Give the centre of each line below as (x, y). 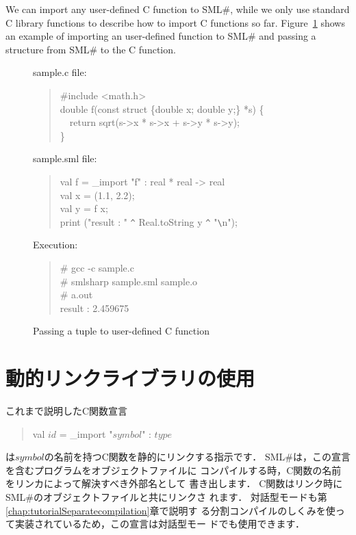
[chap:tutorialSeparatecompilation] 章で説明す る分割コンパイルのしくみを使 (170, 510)
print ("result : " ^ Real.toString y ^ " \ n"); (149, 221)
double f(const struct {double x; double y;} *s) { (162, 108)
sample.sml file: (65, 158)
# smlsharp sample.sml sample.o (129, 281)
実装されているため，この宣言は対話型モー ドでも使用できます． (160, 524)
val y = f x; (84, 208)
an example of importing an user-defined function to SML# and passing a (161, 36)
